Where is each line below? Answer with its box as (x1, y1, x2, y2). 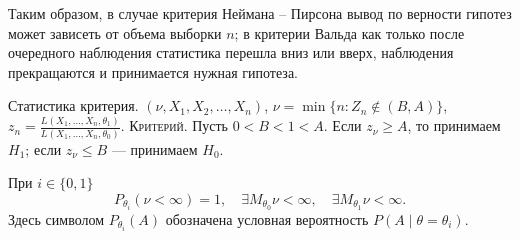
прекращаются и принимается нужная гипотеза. (8, 61, 298, 82)
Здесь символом (8, 208, 105, 229)
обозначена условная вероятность (165, 208, 369, 229)
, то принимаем (407, 115, 501, 136)
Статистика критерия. (8, 95, 139, 116)
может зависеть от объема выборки (8, 22, 222, 43)
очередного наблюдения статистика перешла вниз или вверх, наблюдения (8, 42, 454, 63)
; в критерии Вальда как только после (234, 22, 465, 43)
